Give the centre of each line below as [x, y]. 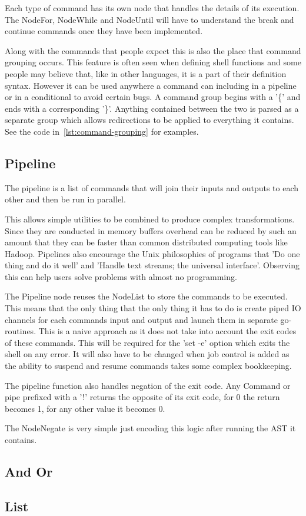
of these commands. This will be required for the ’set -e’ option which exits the [147, 342]
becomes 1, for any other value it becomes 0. [85, 408]
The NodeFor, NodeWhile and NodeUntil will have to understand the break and [149, 19]
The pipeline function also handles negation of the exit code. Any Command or [148, 385]
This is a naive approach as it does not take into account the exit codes [167, 331]
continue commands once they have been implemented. [104, 31]
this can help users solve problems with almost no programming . [121, 276]
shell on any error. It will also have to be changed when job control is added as [147, 354]
